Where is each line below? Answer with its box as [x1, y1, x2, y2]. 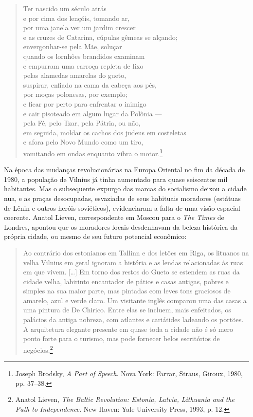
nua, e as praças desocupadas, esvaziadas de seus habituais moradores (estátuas [4, 193, 241, 203]
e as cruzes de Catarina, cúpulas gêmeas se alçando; [23, 32, 178, 42]
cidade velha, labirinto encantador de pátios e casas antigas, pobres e [23, 276, 229, 286]
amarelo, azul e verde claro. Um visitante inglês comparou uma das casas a [23, 295, 247, 305]
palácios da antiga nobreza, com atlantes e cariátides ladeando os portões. [23, 314, 244, 325]
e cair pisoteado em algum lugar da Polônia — [23, 108, 162, 118]
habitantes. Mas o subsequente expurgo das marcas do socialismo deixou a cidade [4, 183, 247, 194]
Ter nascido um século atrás [23, 3, 107, 13]
